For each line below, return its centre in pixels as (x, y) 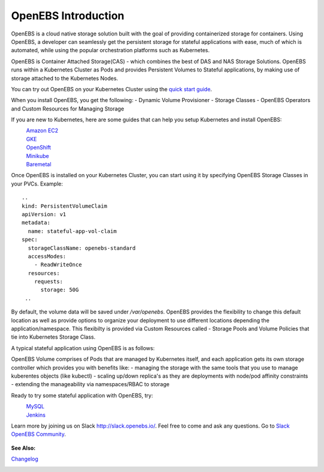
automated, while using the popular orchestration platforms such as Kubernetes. (110, 50)
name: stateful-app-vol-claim (72, 231)
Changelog (25, 459)
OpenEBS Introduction (68, 16)
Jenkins (36, 415)
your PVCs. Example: (37, 184)
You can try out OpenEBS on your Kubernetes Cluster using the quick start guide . (112, 89)
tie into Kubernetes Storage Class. (53, 337)
